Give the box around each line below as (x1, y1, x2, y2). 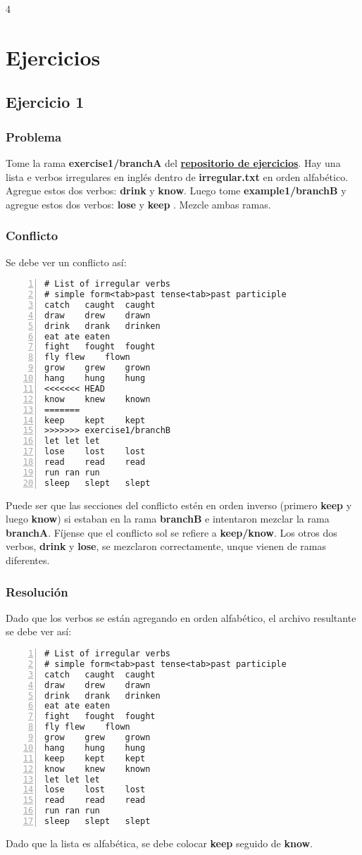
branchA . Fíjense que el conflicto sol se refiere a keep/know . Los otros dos (6, 525, 337, 539)
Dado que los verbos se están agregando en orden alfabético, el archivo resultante (6, 610, 356, 625)
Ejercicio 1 (6, 91, 85, 113)
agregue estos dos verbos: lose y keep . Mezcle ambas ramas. (6, 196, 271, 211)
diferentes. (6, 553, 50, 568)
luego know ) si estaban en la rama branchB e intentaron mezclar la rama (6, 511, 330, 526)
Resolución (6, 582, 68, 600)
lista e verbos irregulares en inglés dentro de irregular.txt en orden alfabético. (6, 169, 349, 184)
